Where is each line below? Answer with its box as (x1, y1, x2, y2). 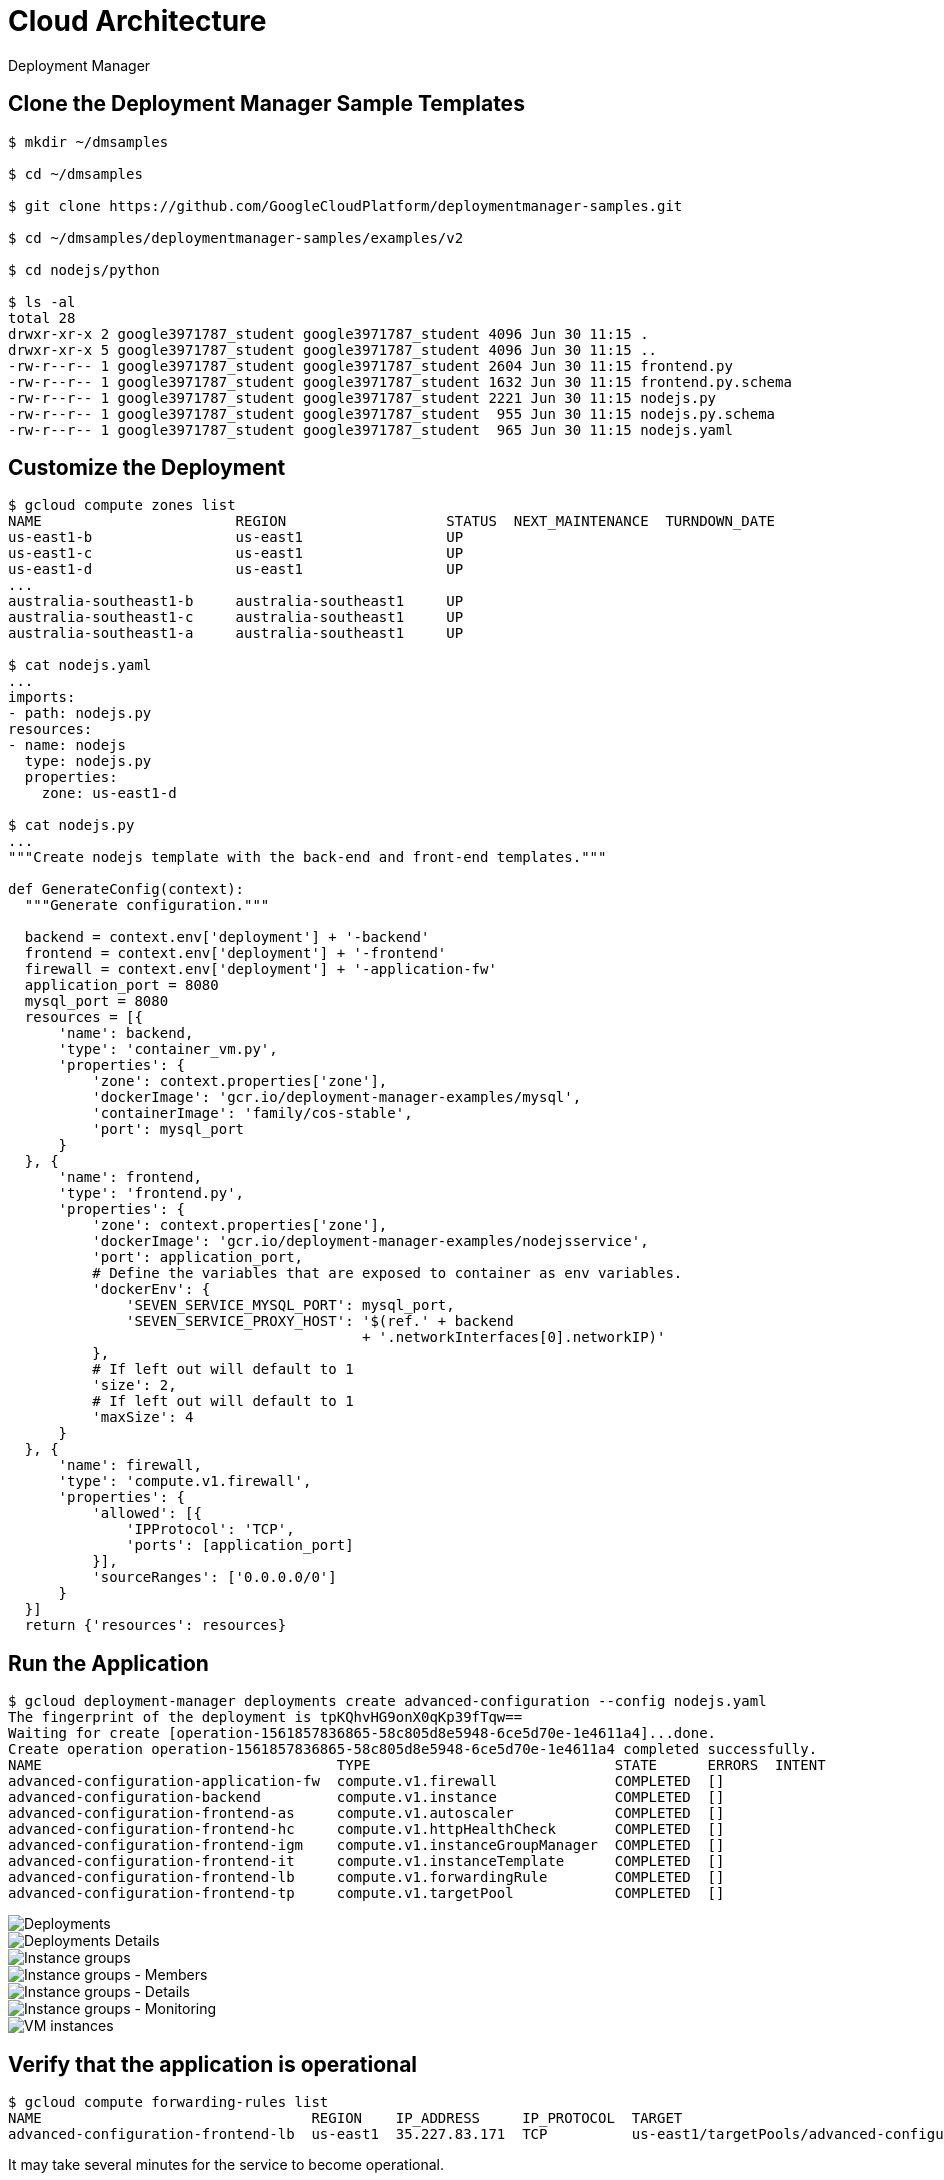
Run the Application (8, 1650, 209, 1676)
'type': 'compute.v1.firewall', (58, 1473, 312, 1490)
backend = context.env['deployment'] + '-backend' (24, 929, 430, 946)
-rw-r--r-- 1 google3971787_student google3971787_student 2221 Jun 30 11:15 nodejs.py (8, 389, 717, 406)
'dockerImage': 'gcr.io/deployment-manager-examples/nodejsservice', (92, 1233, 649, 1250)
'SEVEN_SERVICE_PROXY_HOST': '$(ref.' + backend (126, 1313, 514, 1330)
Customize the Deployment (8, 455, 286, 481)
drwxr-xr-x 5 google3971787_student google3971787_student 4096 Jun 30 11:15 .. (8, 341, 658, 358)
